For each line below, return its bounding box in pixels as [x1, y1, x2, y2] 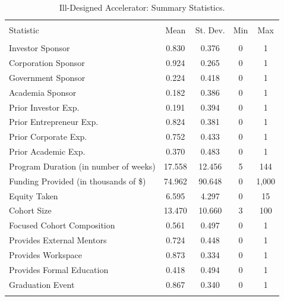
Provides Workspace [9, 249, 82, 261]
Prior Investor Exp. [9, 101, 80, 113]
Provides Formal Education [9, 263, 109, 275]
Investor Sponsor [9, 42, 70, 54]
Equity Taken [9, 189, 58, 202]
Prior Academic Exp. [9, 145, 86, 158]
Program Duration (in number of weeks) [9, 159, 156, 172]
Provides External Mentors [9, 234, 107, 246]
